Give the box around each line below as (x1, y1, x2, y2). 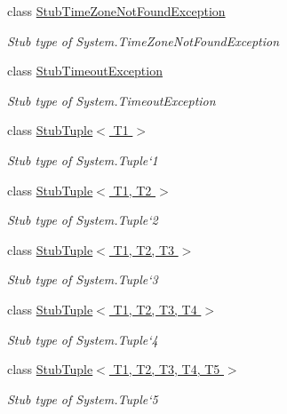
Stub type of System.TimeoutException (7, 91, 216, 109)
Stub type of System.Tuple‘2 (7, 211, 158, 229)
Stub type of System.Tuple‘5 (7, 389, 158, 408)
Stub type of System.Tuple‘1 (7, 150, 158, 169)
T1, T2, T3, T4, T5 (113, 360, 220, 378)
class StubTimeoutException (7, 61, 163, 80)
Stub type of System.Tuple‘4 (7, 330, 158, 348)
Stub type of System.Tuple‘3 (7, 270, 158, 289)
